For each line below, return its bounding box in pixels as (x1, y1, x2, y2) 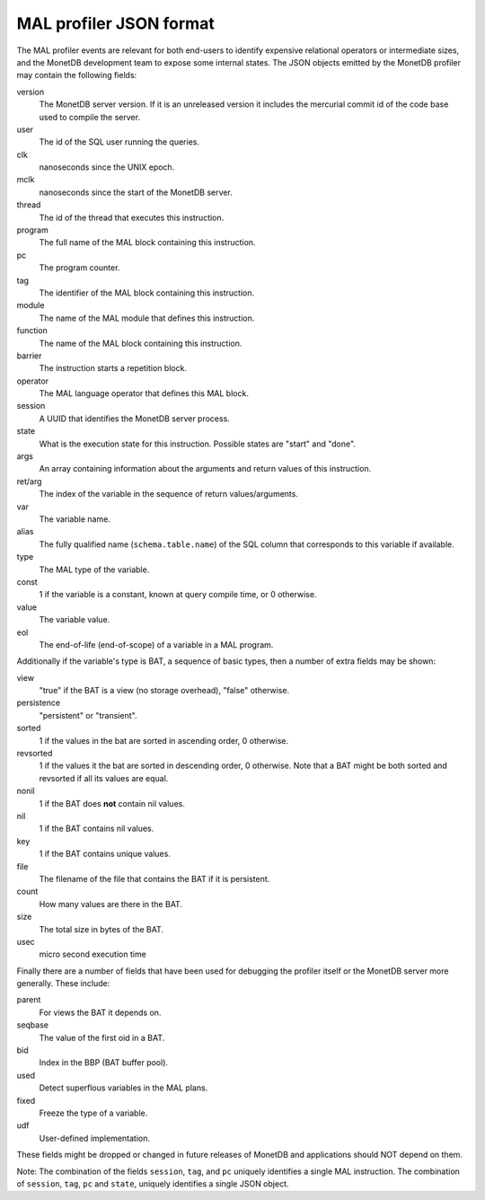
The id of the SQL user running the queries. (39, 137, 199, 147)
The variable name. (39, 514, 111, 525)
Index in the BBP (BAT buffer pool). (39, 1057, 169, 1068)
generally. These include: (16, 978, 110, 989)
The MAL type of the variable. (39, 564, 150, 575)
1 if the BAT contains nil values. (39, 823, 154, 834)
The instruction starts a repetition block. (39, 363, 188, 374)
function (16, 325, 48, 336)
